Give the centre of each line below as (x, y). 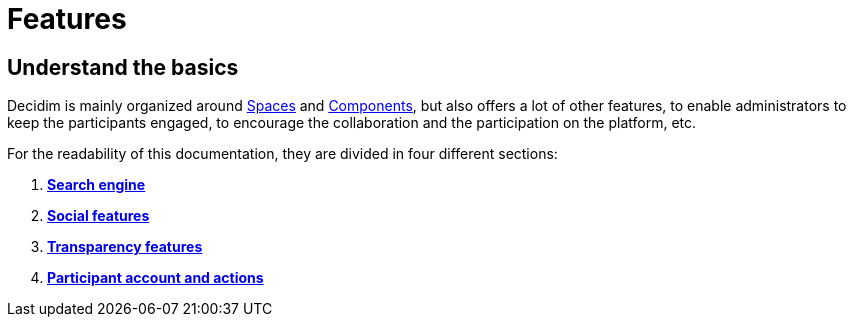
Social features (98, 216)
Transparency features (125, 247)
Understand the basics (123, 67)
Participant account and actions (155, 278)
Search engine (96, 185)
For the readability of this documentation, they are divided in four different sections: (282, 154)
